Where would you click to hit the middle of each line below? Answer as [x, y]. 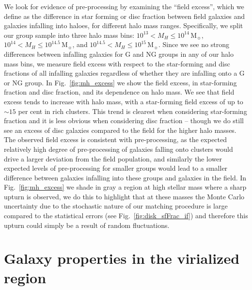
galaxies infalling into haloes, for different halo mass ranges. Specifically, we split [124, 25]
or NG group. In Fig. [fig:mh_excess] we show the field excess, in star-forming [120, 82]
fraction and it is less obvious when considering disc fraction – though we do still [124, 121]
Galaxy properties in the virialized [122, 258]
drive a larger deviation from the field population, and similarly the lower [113, 158]
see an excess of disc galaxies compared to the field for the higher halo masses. [120, 130]
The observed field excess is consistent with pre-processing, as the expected [116, 139]
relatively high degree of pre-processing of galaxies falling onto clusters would [118, 149]
